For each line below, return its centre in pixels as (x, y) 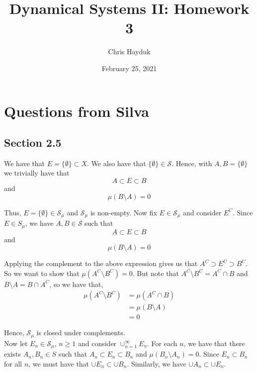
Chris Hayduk (129, 51)
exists (12, 354)
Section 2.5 (33, 142)
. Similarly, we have (157, 363)
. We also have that (116, 163)
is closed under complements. (81, 332)
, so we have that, (76, 284)
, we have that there (214, 343)
